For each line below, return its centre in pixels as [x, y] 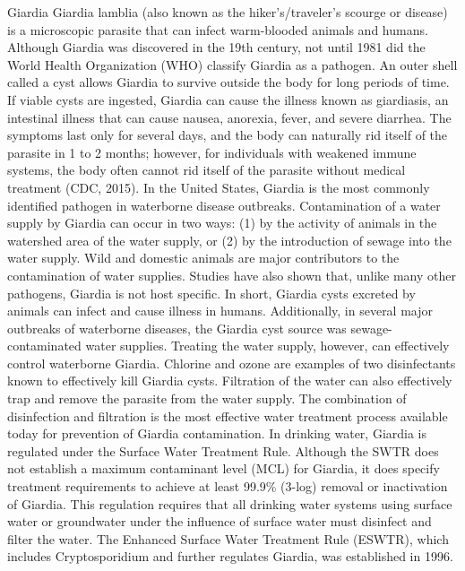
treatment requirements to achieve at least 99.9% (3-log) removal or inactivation [228, 486]
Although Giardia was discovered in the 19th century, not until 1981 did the [216, 47]
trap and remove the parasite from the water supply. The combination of [207, 398]
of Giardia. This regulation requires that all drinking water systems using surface [230, 503]
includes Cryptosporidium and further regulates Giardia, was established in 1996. [230, 556]
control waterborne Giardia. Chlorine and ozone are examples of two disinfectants [232, 363]
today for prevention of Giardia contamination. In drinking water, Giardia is [217, 433]
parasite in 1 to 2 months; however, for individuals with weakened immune [212, 152]
